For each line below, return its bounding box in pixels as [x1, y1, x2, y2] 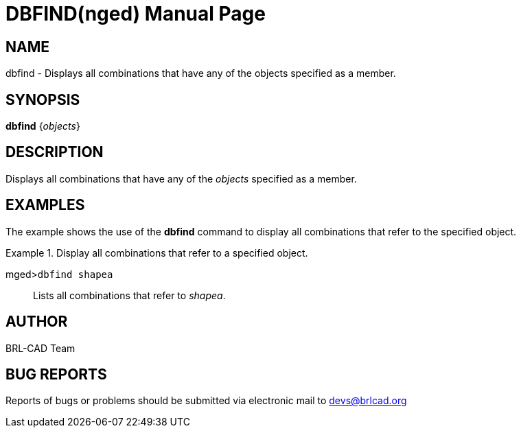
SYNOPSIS [5, 91, 80, 108]
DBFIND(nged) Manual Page [5, 2, 266, 25]
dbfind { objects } [5, 120, 80, 132]
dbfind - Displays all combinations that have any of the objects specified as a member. [5, 67, 396, 80]
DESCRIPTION [5, 143, 104, 161]
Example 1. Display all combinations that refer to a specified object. [5, 246, 308, 259]
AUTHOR [5, 313, 68, 331]
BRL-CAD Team [5, 342, 76, 354]
